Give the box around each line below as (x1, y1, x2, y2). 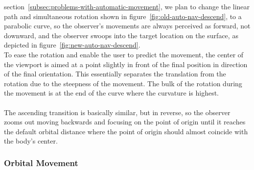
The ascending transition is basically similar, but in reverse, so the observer (4, 107, 231, 117)
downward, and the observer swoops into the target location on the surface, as (4, 30, 238, 40)
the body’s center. (4, 136, 58, 146)
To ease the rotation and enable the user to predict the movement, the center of (4, 49, 244, 59)
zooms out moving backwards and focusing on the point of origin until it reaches (4, 117, 246, 127)
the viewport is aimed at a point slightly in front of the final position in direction (4, 59, 248, 69)
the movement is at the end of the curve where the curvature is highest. (4, 88, 219, 98)
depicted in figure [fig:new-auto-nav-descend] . (4, 40, 140, 50)
